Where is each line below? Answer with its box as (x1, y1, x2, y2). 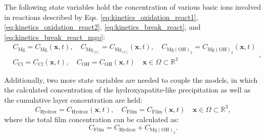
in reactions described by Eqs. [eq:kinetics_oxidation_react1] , (4, 11, 198, 22)
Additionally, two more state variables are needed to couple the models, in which (4, 74, 258, 85)
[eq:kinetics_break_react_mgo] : (4, 31, 105, 42)
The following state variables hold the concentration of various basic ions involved (4, 2, 261, 12)
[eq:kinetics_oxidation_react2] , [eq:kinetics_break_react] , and (4, 21, 201, 32)
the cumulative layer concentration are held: (4, 94, 142, 105)
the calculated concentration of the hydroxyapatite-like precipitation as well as (4, 84, 251, 95)
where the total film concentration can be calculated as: (4, 114, 179, 125)
